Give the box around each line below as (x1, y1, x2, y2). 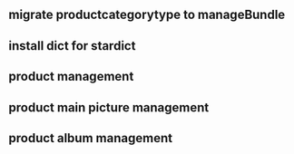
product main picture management (8, 100, 210, 115)
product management (8, 69, 134, 84)
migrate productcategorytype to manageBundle (8, 7, 286, 23)
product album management (8, 130, 173, 146)
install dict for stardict (8, 38, 136, 53)
